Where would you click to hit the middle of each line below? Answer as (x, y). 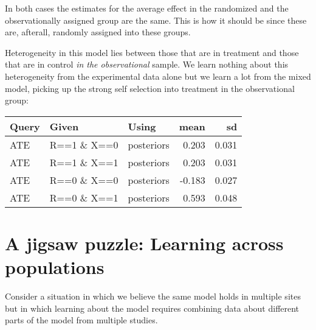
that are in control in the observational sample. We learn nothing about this (147, 64)
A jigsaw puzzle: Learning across (144, 243)
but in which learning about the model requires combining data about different (152, 308)
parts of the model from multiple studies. (81, 320)
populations (55, 267)
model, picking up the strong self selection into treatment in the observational (150, 88)
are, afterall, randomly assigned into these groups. (98, 32)
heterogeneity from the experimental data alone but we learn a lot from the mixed (158, 76)
